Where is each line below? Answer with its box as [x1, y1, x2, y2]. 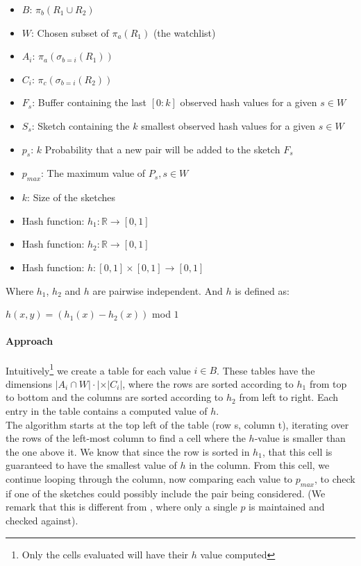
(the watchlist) [153, 25, 216, 40]
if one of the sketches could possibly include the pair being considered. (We [6, 486, 326, 500]
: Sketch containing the [31, 118, 130, 132]
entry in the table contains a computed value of [6, 403, 208, 418]
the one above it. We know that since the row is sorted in [6, 444, 250, 458]
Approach [6, 334, 53, 348]
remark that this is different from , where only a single [6, 499, 237, 514]
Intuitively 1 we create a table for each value [6, 361, 191, 377]
